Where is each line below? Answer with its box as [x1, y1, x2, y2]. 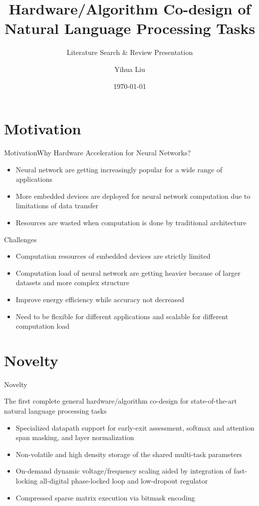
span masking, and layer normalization [15, 432, 134, 443]
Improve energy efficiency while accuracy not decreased [15, 294, 185, 304]
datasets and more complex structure [15, 277, 129, 288]
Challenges [4, 234, 37, 244]
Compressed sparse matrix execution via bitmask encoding [15, 492, 195, 503]
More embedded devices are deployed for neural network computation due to [15, 190, 251, 201]
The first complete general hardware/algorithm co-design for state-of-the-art [4, 396, 237, 406]
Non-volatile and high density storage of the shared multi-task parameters [15, 449, 243, 459]
